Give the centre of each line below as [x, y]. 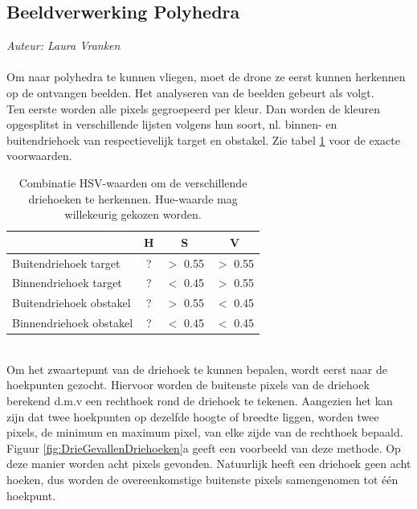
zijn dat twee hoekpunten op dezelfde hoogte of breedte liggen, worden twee [193, 416]
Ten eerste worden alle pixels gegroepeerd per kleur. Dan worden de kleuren [193, 108]
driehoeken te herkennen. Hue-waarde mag [133, 198]
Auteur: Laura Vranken [63, 45]
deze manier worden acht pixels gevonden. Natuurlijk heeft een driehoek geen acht [209, 464]
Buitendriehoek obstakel [72, 303]
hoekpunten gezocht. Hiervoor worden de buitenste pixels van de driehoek [188, 385]
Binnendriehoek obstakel [73, 323]
